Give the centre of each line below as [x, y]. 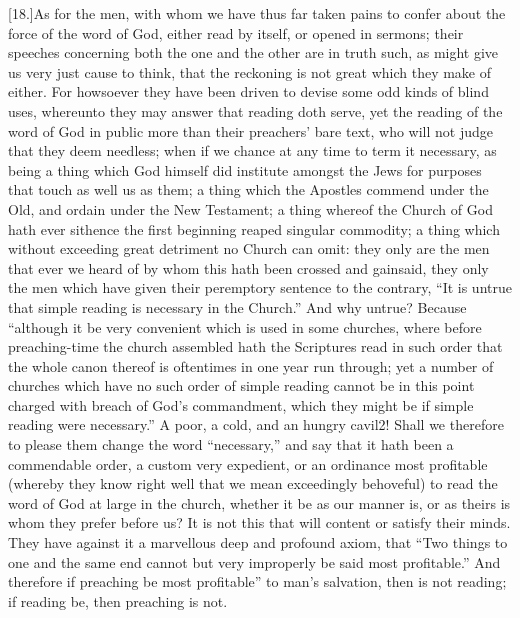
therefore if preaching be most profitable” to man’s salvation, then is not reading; [257, 581]
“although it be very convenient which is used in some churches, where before [245, 326]
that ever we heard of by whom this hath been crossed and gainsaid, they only [248, 267]
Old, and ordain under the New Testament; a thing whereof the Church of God [250, 208]
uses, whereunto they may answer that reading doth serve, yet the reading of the [255, 110]
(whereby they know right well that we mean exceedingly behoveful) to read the [253, 483]
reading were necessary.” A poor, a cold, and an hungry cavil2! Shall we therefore [256, 424]
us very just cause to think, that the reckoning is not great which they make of [250, 71]
